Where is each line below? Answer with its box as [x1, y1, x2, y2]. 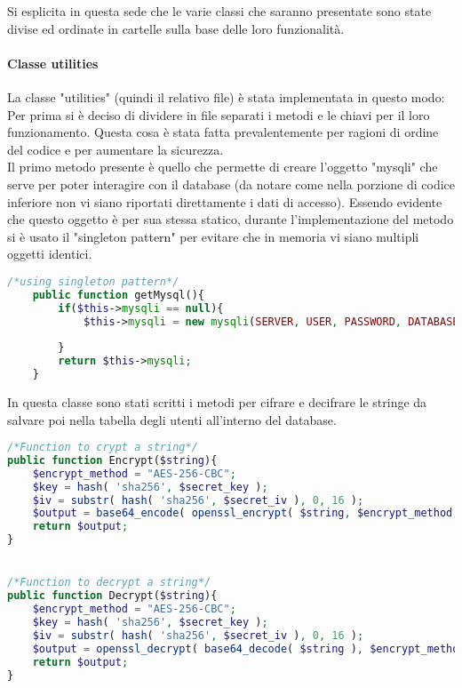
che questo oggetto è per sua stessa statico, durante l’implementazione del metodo [7, 210, 454, 228]
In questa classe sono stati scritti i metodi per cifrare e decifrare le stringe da [7, 392, 427, 411]
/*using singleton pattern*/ [7, 275, 179, 288]
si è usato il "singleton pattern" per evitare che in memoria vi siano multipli [7, 227, 419, 245]
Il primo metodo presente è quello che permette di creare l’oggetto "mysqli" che [7, 157, 438, 176]
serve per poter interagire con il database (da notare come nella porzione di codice [7, 174, 456, 193]
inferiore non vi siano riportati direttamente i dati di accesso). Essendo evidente [7, 192, 442, 211]
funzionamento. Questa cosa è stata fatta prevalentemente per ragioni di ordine [7, 123, 439, 141]
